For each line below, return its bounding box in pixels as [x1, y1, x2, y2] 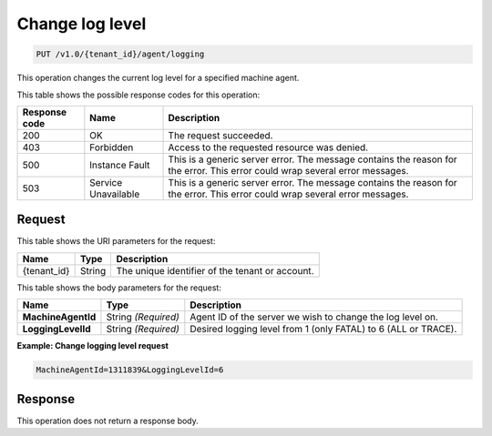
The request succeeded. [168, 128, 273, 141]
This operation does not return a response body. [16, 415, 200, 426]
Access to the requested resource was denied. [168, 141, 369, 154]
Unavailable [89, 188, 140, 200]
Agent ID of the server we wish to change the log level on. [190, 310, 439, 323]
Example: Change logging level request [16, 340, 169, 351]
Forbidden [89, 141, 134, 154]
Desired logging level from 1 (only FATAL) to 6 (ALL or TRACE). [190, 323, 457, 336]
